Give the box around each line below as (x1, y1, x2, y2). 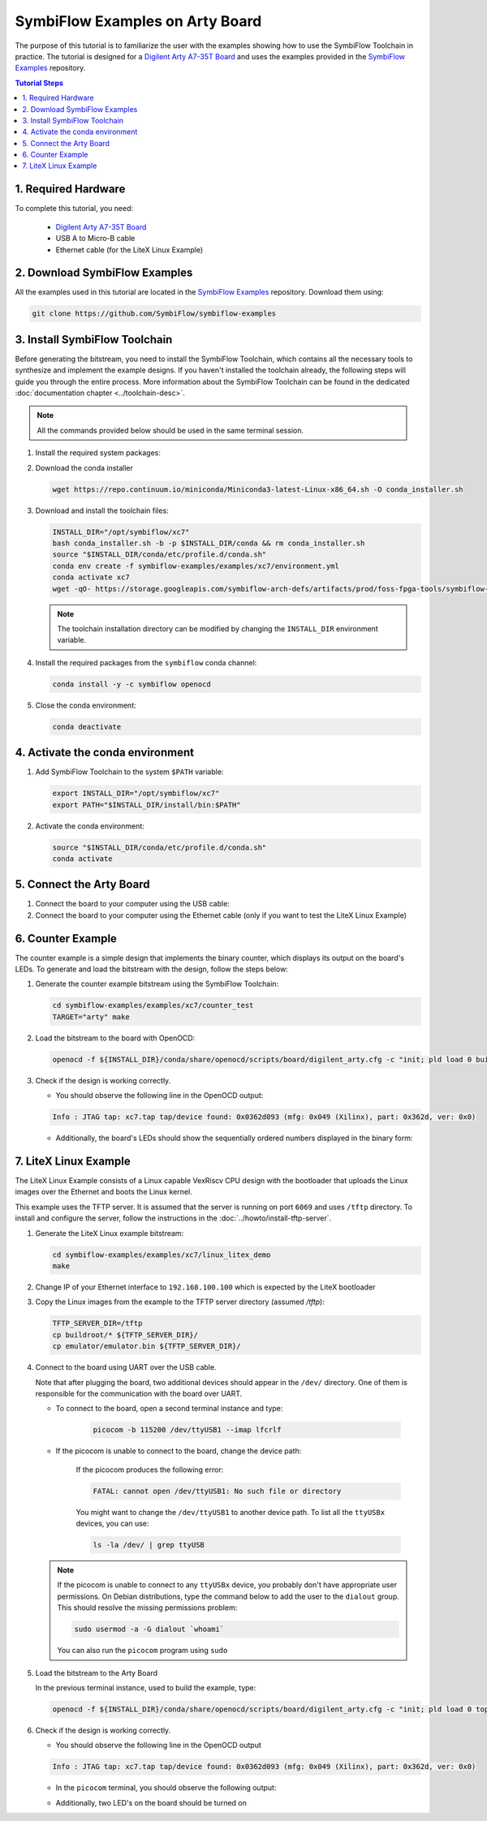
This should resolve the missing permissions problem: (57, 1603, 238, 1612)
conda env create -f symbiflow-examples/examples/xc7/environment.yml (52, 561, 340, 570)
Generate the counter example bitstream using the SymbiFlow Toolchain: (35, 979, 279, 989)
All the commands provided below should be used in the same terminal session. (37, 425, 304, 435)
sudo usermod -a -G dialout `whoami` (74, 1625, 225, 1634)
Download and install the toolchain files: (35, 506, 170, 515)
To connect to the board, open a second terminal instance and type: (55, 1404, 283, 1414)
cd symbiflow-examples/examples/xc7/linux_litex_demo (52, 1250, 271, 1259)
